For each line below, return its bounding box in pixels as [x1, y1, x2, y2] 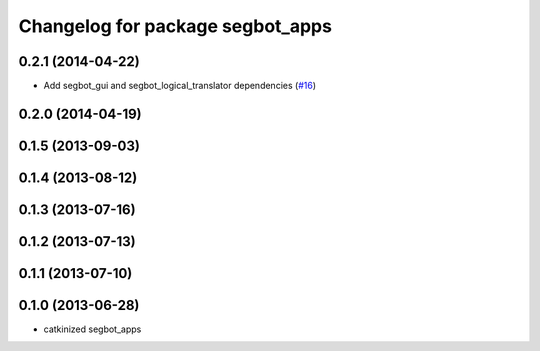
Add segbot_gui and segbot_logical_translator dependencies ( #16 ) [43, 80, 317, 92]
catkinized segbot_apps [43, 323, 142, 335]
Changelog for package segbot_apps [18, 15, 332, 37]
